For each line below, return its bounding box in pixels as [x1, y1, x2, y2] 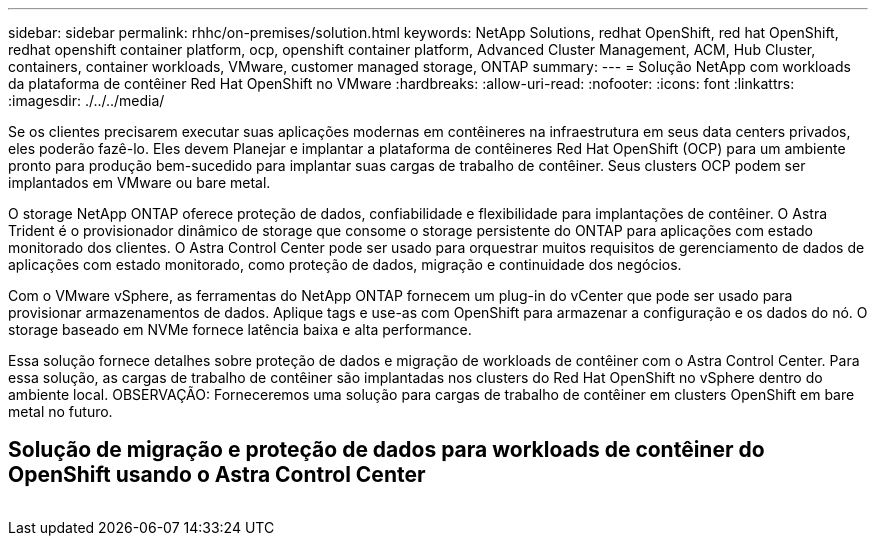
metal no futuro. [8, 403, 113, 420]
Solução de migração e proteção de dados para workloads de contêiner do [8, 437, 765, 463]
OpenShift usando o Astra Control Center [8, 462, 426, 488]
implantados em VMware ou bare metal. [8, 174, 271, 191]
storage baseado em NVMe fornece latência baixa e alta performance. [8, 321, 472, 338]
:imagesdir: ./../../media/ [8, 92, 165, 109]
